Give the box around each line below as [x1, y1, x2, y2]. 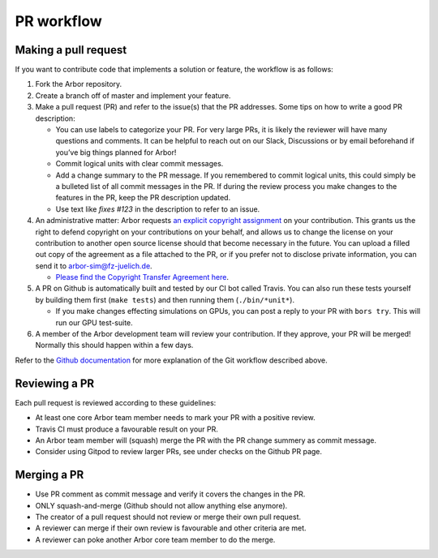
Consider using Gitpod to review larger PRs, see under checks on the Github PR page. [35, 447, 323, 457]
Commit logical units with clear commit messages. [55, 159, 224, 169]
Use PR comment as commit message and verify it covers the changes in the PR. [35, 489, 306, 499]
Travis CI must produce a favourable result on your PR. [35, 424, 219, 434]
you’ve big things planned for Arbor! [55, 147, 177, 157]
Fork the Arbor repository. [35, 79, 122, 89]
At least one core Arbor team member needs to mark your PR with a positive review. [35, 413, 316, 423]
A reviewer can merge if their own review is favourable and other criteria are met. [35, 523, 307, 533]
